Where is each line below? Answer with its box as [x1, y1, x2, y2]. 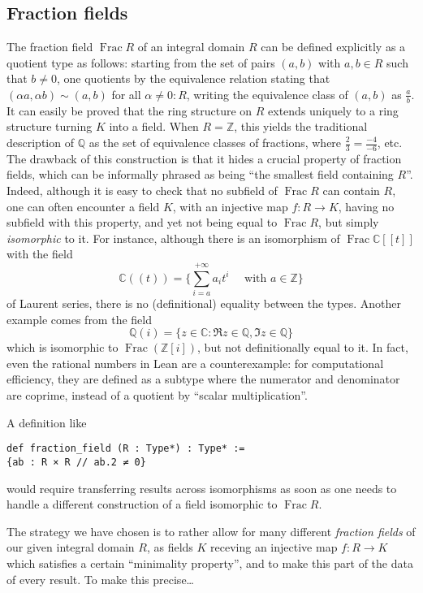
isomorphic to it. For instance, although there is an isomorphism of [6, 229, 340, 246]
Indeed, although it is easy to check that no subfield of [6, 182, 278, 199]
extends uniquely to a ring [268, 102, 399, 119]
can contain [322, 182, 380, 199]
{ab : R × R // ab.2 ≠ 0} [6, 456, 146, 468]
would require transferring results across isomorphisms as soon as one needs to [6, 479, 397, 496]
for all [111, 85, 141, 102]
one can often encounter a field [6, 197, 160, 214]
